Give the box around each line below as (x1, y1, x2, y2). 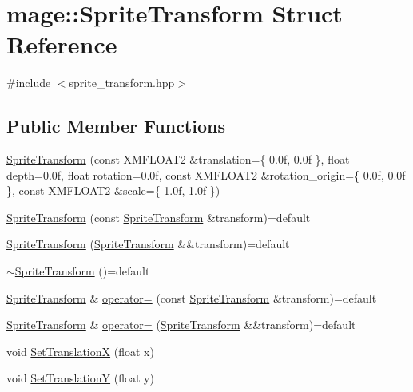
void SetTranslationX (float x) (6, 343, 154, 359)
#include (6, 74, 51, 91)
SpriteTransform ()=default (14, 263, 150, 279)
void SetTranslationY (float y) (6, 370, 154, 386)
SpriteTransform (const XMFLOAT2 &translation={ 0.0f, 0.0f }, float (6, 151, 350, 168)
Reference (6, 28, 117, 61)
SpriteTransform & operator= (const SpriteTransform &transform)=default (6, 289, 377, 306)
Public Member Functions (6, 113, 225, 138)
